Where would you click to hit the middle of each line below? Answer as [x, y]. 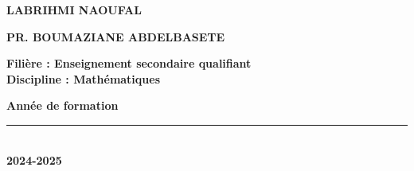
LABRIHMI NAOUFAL [74, 10]
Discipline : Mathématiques [84, 78]
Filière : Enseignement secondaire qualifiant [129, 63]
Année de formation [62, 105]
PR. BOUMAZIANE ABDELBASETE [116, 36]
